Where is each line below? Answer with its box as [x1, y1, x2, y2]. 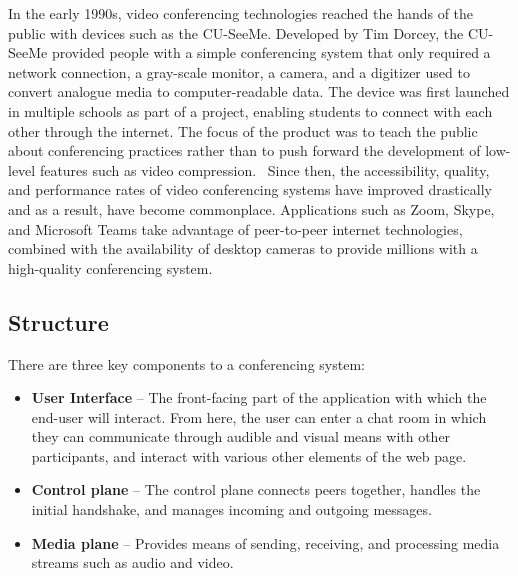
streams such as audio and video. [31, 552, 234, 573]
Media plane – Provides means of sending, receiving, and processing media [31, 532, 500, 553]
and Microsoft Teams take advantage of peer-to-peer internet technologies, [8, 218, 463, 239]
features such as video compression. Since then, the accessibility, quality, [39, 159, 490, 180]
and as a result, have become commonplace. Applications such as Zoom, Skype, [8, 198, 495, 219]
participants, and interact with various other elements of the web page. [31, 445, 467, 466]
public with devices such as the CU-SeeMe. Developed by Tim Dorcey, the [8, 22, 464, 43]
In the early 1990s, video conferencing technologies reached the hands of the [8, 3, 474, 23]
